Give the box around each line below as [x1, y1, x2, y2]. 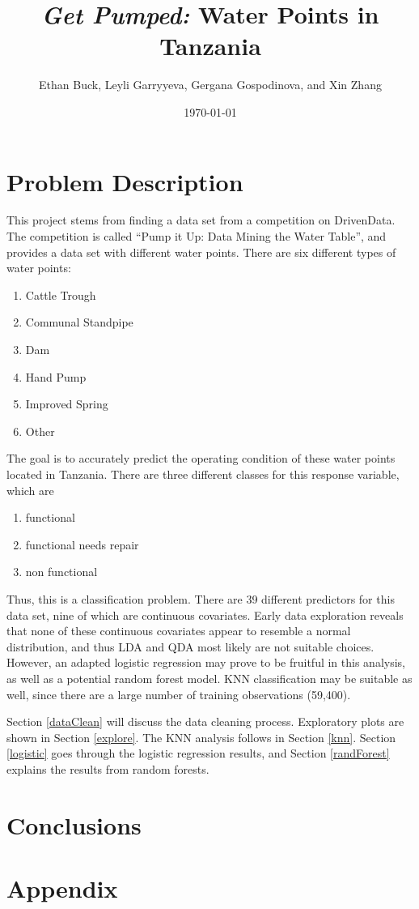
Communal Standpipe [25, 314, 133, 331]
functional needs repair [25, 536, 139, 553]
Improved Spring [25, 395, 108, 412]
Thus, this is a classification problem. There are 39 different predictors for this [6, 590, 395, 607]
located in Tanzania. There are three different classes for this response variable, [6, 465, 400, 482]
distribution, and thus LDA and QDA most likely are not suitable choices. [6, 638, 375, 655]
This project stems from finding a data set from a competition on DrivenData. [6, 211, 396, 228]
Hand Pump [25, 368, 87, 385]
